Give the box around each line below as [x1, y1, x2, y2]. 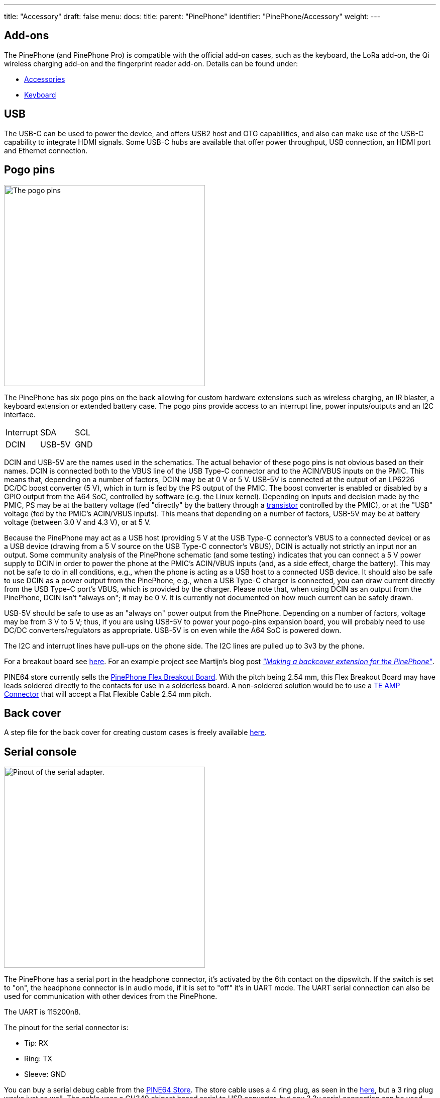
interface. [4, 410, 36, 419]
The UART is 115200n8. [4, 1008, 81, 1017]
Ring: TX [24, 1054, 52, 1063]
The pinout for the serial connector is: [4, 1023, 129, 1032]
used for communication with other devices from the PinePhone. [4, 992, 217, 1001]
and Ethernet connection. [4, 146, 88, 155]
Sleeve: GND [24, 1070, 66, 1079]
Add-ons [4, 29, 49, 42]
